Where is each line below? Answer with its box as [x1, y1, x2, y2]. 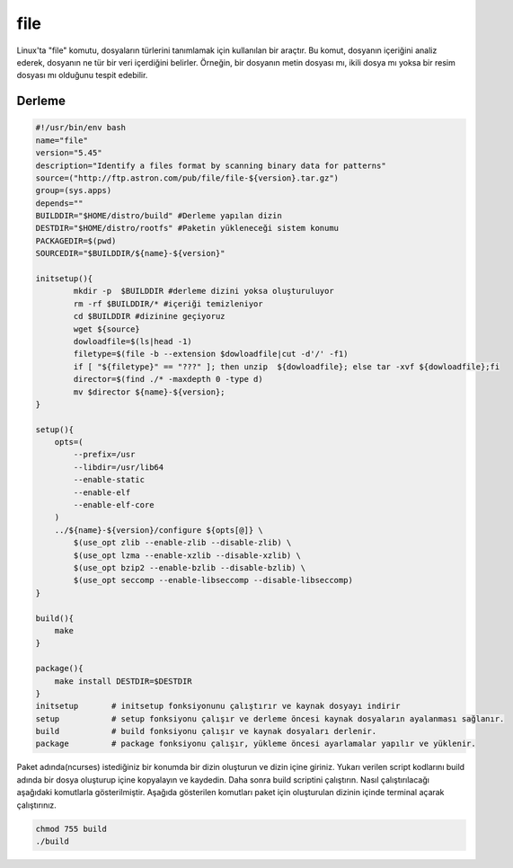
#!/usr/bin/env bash [35, 122, 126, 133]
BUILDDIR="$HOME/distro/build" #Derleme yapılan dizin [35, 211, 282, 221]
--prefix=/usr [73, 449, 136, 460]
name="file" [35, 135, 89, 146]
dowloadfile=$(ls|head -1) [73, 336, 192, 346]
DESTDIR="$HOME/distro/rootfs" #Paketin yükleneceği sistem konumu [35, 223, 340, 234]
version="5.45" [35, 148, 102, 158]
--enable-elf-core [73, 500, 155, 510]
